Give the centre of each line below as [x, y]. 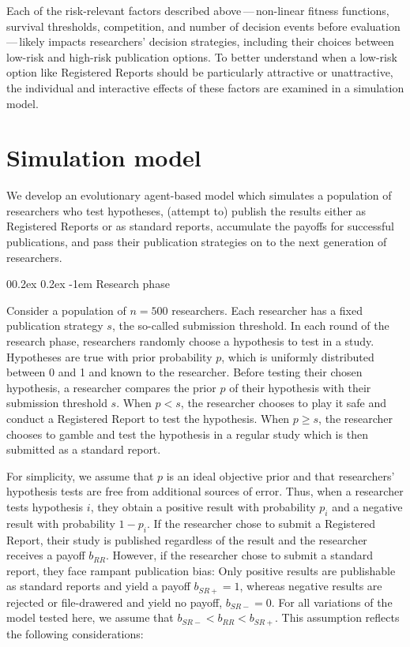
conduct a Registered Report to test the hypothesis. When [148, 418]
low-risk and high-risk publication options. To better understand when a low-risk [202, 56]
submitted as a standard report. [84, 449]
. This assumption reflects [337, 617]
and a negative [367, 506]
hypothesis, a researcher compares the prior [111, 387]
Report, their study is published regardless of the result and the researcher [187, 539]
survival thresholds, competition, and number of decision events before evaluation [203, 26]
